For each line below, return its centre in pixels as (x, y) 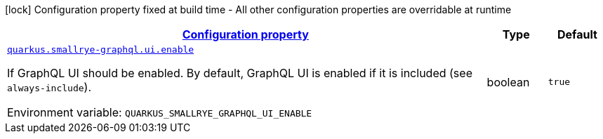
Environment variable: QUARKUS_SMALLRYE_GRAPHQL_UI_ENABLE (160, 112)
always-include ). (49, 87)
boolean (508, 82)
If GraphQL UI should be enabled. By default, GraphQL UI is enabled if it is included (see (240, 73)
